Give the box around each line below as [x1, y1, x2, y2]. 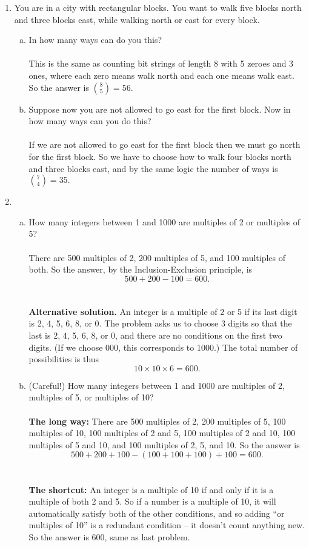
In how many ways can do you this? [28, 33, 162, 46]
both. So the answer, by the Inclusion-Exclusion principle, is [28, 263, 253, 276]
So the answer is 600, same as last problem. [28, 530, 190, 543]
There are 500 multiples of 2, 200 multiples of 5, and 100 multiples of [28, 251, 285, 264]
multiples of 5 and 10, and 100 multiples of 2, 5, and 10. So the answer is [28, 438, 300, 451]
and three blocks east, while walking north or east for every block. [14, 13, 260, 25]
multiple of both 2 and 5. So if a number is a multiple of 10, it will [28, 495, 276, 508]
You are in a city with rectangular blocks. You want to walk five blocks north [14, 1, 302, 13]
